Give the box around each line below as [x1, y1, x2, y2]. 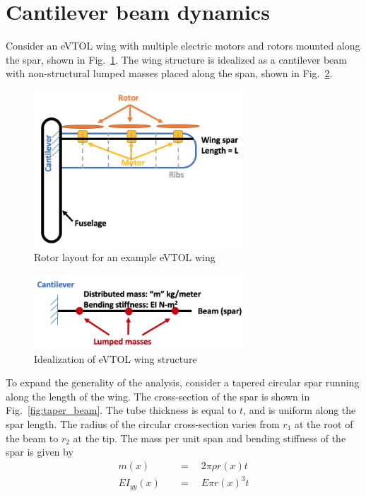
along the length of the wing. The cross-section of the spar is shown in [6, 388, 310, 403]
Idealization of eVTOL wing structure [34, 351, 197, 366]
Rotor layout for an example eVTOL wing [34, 250, 216, 265]
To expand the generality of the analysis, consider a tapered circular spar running [6, 375, 360, 390]
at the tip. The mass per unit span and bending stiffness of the [73, 430, 346, 445]
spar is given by [6, 444, 73, 459]
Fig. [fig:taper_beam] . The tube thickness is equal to [6, 403, 237, 417]
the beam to [6, 430, 59, 445]
